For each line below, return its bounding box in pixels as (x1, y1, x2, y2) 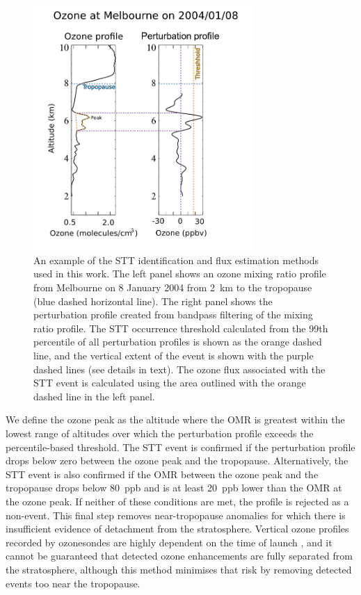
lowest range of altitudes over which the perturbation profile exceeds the (6, 425, 314, 440)
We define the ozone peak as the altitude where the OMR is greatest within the (6, 412, 345, 427)
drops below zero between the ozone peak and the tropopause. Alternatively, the (6, 453, 348, 468)
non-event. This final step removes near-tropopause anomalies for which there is (6, 507, 346, 522)
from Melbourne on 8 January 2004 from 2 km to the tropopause (33, 280, 312, 295)
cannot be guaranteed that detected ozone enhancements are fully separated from (6, 548, 353, 563)
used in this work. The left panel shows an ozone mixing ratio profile (33, 266, 326, 281)
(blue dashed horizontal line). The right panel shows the (33, 293, 273, 308)
